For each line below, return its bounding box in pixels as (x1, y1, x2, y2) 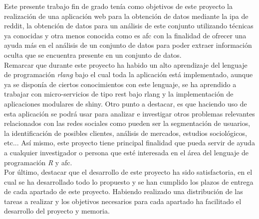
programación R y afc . (4, 157, 72, 167)
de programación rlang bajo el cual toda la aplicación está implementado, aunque (4, 69, 253, 80)
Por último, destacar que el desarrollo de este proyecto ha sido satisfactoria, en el (4, 167, 253, 177)
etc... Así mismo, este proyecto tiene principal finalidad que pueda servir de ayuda (4, 137, 255, 148)
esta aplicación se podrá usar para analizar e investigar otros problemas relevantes (4, 108, 255, 118)
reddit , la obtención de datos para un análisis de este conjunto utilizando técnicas (4, 20, 254, 31)
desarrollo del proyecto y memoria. (4, 206, 110, 216)
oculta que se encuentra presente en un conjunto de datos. (4, 49, 182, 60)
